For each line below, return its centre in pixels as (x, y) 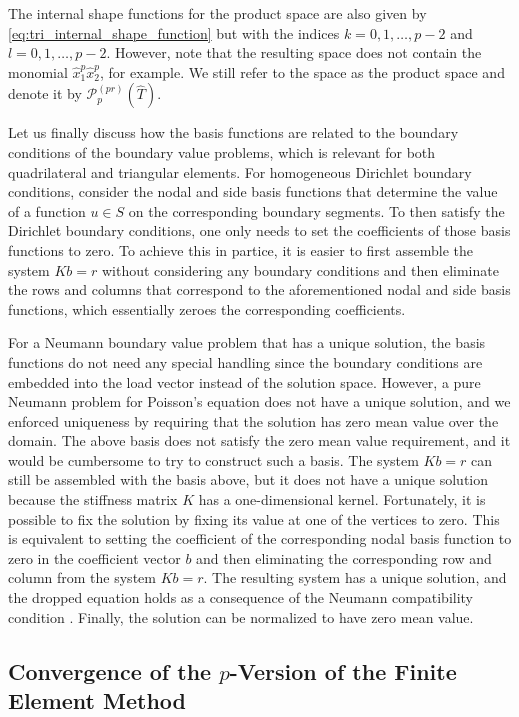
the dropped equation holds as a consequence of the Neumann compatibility (241, 597)
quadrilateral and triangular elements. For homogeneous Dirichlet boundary (240, 171)
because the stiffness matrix (93, 499)
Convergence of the (110, 670)
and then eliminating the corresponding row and (344, 557)
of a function (47, 210)
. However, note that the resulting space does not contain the (294, 52)
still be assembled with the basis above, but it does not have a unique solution (248, 479)
